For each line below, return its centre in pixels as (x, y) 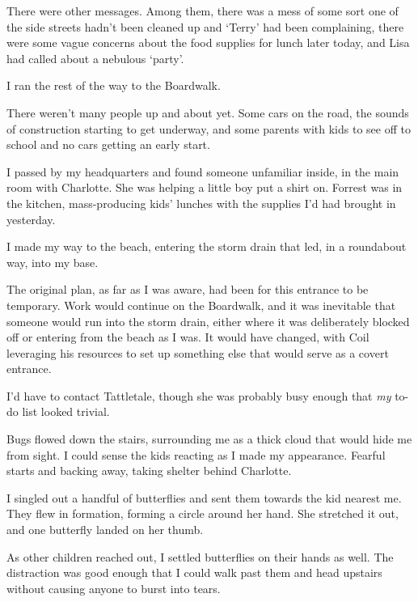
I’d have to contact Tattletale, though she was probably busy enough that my (199, 395)
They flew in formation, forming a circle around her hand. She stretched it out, (203, 513)
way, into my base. (53, 262)
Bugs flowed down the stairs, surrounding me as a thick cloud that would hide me (209, 439)
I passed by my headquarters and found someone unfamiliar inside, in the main (203, 171)
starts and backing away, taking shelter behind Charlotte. (149, 471)
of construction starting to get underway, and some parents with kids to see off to (209, 128)
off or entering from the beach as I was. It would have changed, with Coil (188, 337)
